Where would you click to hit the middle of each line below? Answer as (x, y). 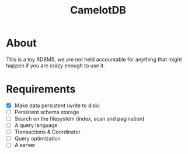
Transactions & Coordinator (47, 132)
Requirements (41, 89)
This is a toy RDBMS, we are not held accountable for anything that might (94, 59)
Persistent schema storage (47, 112)
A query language (36, 125)
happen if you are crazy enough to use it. (55, 66)
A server (25, 145)
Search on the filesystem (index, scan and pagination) (79, 119)
